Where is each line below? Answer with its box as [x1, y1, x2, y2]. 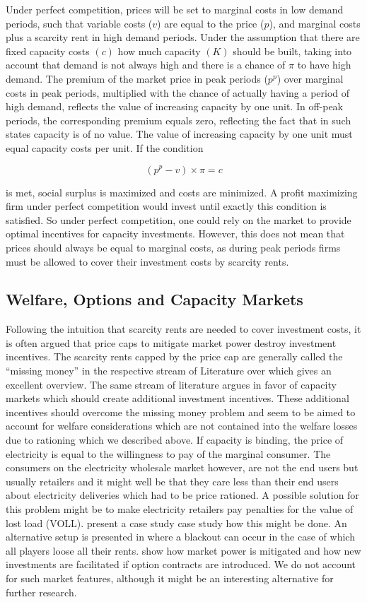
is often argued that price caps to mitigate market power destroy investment [6, 335, 337, 350]
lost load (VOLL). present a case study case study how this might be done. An [6, 515, 347, 530]
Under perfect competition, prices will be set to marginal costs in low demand [6, 2, 344, 16]
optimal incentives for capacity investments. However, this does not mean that [6, 226, 345, 241]
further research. [6, 584, 77, 599]
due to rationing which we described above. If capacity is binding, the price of [6, 432, 344, 447]
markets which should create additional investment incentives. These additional [6, 391, 349, 406]
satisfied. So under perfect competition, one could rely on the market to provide [6, 212, 351, 227]
